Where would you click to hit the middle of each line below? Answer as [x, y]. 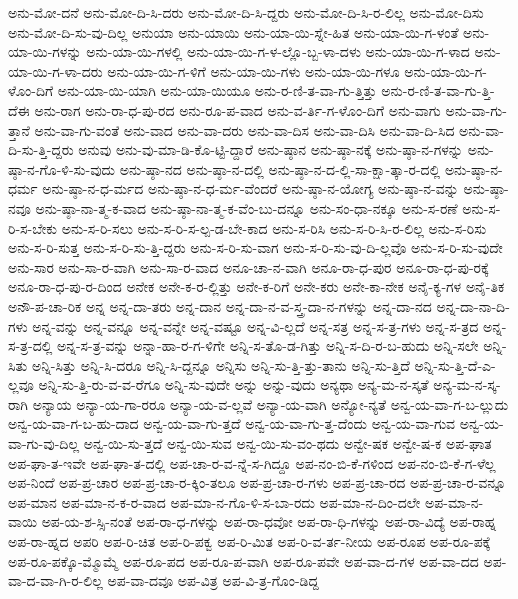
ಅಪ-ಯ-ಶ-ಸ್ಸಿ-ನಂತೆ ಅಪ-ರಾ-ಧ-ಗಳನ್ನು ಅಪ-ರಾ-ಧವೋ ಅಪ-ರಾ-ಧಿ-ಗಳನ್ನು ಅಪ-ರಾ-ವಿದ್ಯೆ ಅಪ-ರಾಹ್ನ [269, 521]
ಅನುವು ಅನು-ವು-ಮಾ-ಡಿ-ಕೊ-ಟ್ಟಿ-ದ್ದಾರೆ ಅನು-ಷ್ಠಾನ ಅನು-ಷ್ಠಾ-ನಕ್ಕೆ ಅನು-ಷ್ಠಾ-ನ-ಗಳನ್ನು [270, 149]
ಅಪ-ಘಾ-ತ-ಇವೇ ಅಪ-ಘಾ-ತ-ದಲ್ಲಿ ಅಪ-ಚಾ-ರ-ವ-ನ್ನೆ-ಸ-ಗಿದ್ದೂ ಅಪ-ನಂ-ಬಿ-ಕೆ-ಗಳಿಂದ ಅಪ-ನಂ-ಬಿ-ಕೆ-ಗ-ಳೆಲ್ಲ [252, 462]
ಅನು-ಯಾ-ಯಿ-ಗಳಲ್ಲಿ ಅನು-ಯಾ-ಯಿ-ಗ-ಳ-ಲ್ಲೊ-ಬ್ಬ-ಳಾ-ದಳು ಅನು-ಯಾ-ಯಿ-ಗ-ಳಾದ [278, 51]
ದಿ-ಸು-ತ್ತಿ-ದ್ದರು [41, 149]
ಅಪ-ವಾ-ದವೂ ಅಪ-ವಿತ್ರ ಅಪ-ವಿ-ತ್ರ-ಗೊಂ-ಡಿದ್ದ [213, 580]
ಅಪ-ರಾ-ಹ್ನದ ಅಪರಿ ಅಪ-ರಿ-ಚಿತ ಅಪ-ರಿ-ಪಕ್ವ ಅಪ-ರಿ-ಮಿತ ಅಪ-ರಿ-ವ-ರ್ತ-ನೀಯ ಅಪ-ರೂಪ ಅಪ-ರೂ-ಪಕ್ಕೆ [249, 541]
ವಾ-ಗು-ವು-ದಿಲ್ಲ [44, 443]
